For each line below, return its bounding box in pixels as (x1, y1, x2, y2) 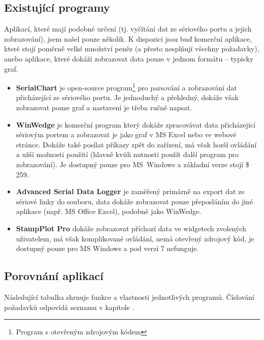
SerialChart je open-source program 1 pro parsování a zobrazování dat (16, 81, 237, 92)
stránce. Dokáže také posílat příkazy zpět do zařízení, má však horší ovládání (16, 139, 257, 149)
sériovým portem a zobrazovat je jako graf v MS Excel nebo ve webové (16, 129, 237, 140)
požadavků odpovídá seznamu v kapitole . (4, 301, 135, 312)
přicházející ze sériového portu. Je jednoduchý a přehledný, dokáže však (16, 92, 239, 103)
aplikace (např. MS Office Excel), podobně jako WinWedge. (16, 206, 202, 217)
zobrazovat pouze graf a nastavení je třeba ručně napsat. (16, 102, 192, 113)
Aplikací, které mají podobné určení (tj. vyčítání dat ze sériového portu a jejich (4, 23, 252, 34)
